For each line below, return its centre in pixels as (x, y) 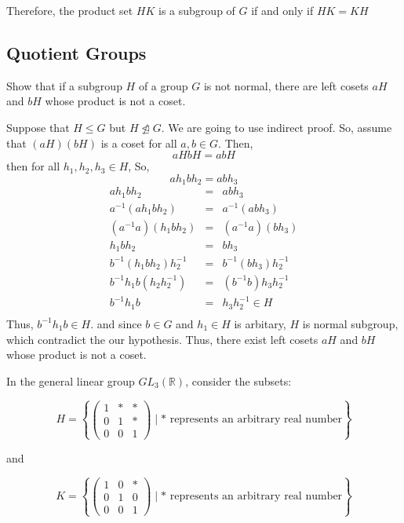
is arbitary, (260, 323)
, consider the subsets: (238, 380)
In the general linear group (71, 380)
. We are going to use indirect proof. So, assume (277, 127)
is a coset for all (139, 143)
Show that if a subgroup (64, 85)
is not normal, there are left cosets (286, 85)
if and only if (282, 10)
